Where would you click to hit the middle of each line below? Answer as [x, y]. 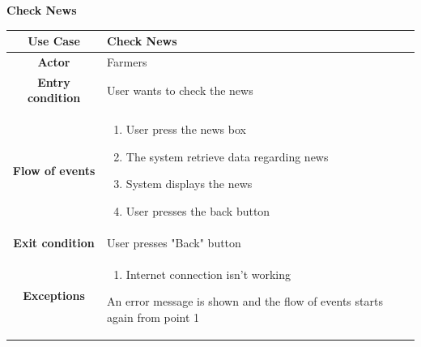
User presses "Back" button [174, 242]
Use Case [54, 41]
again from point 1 [153, 317]
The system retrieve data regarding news [227, 156]
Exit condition [54, 242]
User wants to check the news [180, 90]
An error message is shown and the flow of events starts [245, 301]
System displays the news [189, 184]
